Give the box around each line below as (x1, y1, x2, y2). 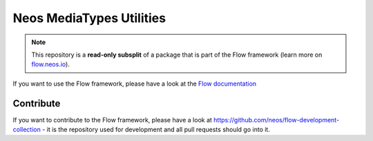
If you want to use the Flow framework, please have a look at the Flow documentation (12, 79, 257, 88)
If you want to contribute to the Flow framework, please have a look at (12, 115, 212, 124)
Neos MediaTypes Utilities (12, 10, 166, 26)
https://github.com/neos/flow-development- (213, 115, 340, 124)
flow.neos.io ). (31, 60, 70, 68)
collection (12, 125, 41, 134)
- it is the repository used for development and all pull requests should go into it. (41, 125, 271, 134)
